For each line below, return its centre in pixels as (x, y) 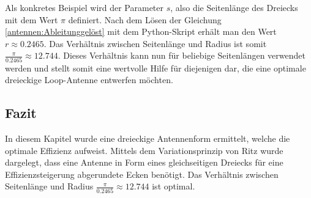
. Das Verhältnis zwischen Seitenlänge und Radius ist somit (155, 43)
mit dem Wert (32, 19)
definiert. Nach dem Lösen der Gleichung (145, 19)
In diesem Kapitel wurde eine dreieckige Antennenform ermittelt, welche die (148, 138)
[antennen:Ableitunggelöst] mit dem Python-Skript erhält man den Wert (141, 31)
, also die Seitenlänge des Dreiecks (234, 7)
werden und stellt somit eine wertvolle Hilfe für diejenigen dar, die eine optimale (155, 68)
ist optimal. (174, 186)
